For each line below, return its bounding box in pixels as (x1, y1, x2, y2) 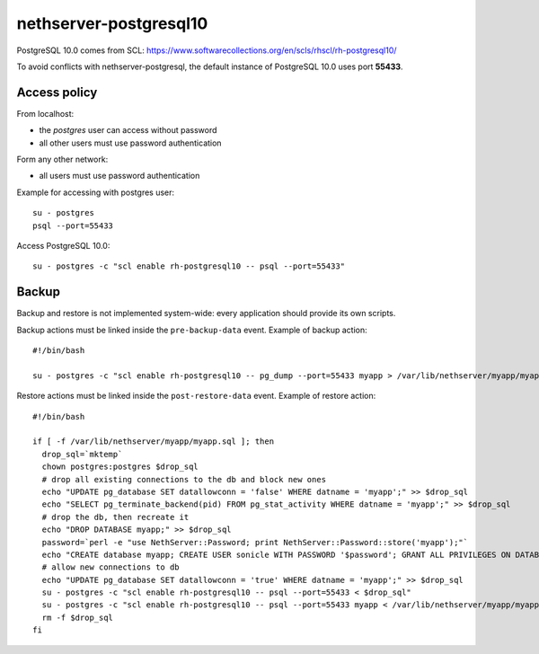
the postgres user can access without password (39, 125, 217, 136)
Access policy (16, 84, 98, 100)
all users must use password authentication (39, 171, 200, 181)
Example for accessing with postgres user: (16, 187, 175, 198)
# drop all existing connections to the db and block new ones (41, 474, 327, 484)
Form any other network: (16, 154, 109, 165)
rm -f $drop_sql (41, 612, 114, 623)
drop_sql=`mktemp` (41, 449, 123, 459)
